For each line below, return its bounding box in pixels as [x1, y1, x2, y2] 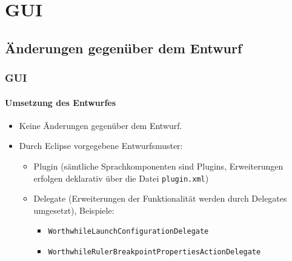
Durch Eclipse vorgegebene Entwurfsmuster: [19, 139, 183, 152]
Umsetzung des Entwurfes [5, 96, 116, 108]
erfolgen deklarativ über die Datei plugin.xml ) [33, 171, 209, 184]
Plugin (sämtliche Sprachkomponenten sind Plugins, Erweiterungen [33, 159, 284, 172]
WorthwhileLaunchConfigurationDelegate [48, 227, 209, 236]
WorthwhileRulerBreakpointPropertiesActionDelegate [48, 248, 261, 257]
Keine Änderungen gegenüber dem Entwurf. [19, 119, 182, 131]
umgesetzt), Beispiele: [33, 203, 114, 216]
